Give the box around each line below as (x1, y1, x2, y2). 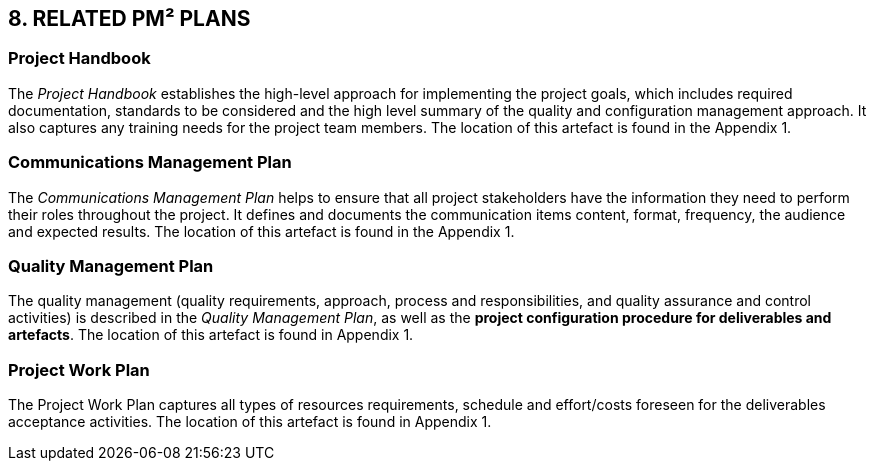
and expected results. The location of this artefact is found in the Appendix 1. (8, 222, 515, 240)
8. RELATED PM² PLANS (8, 6, 251, 31)
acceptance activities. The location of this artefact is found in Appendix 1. (8, 413, 492, 431)
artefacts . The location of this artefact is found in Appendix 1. (8, 326, 414, 344)
